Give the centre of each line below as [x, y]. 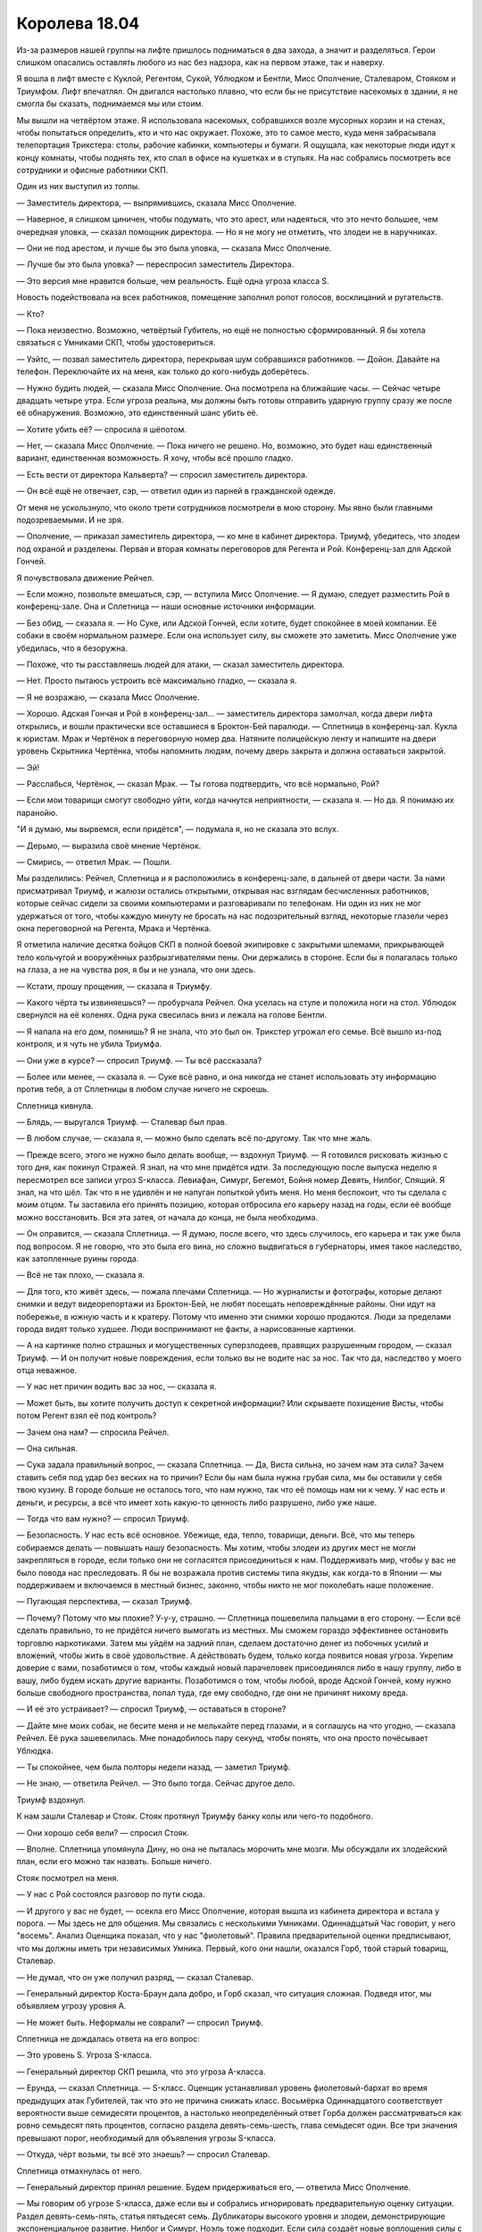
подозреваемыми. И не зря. [70, 520]
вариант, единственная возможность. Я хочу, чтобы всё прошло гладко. [155, 458]
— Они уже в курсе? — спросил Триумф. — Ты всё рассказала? [139, 1060]
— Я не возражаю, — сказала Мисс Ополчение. [108, 697]
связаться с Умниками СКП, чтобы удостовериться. [116, 343]
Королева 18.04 [78, 23]
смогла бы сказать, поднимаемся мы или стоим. [110, 104]
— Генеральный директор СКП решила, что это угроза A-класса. [141, 2071]
